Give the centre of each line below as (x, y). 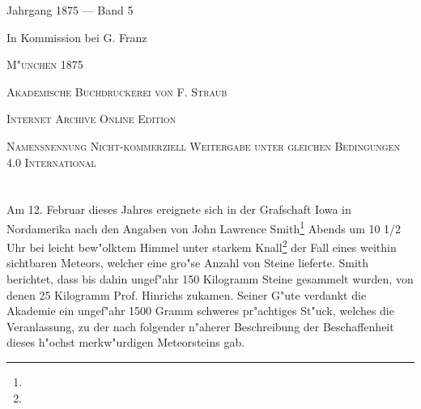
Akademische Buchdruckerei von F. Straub (117, 91)
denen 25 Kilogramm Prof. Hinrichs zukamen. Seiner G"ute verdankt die (187, 294)
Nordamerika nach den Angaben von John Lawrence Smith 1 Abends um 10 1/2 (204, 227)
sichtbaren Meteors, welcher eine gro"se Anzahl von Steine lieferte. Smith (188, 263)
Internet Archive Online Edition (91, 119)
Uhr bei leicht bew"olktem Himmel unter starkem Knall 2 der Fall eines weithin (202, 246)
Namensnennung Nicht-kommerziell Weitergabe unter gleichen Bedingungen (203, 145)
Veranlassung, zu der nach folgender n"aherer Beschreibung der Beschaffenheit (200, 326)
